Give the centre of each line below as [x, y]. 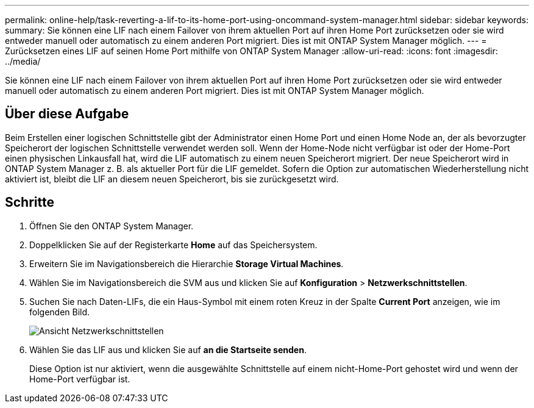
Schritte [30, 202]
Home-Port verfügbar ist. [80, 379]
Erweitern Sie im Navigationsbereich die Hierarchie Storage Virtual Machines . [187, 263]
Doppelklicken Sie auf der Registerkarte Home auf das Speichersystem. [173, 245]
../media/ [23, 61]
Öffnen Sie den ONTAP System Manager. [112, 226]
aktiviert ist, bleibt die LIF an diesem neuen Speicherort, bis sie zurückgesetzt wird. [172, 179]
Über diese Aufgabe [67, 114]
